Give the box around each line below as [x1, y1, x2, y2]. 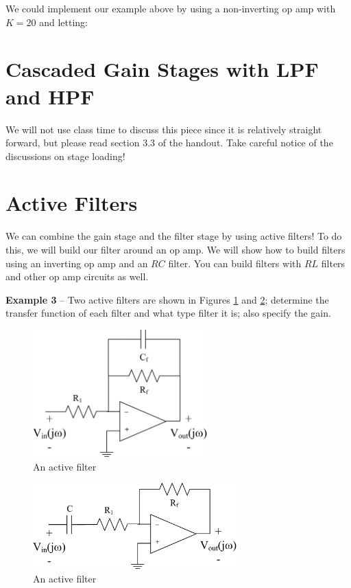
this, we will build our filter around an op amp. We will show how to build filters [5, 242, 346, 256]
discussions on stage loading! [5, 148, 125, 163]
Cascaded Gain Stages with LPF [5, 55, 319, 83]
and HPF [5, 82, 95, 110]
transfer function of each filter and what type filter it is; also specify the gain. [5, 306, 331, 320]
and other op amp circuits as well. [5, 269, 149, 284]
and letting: [39, 14, 88, 29]
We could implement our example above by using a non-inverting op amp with [5, 1, 336, 15]
